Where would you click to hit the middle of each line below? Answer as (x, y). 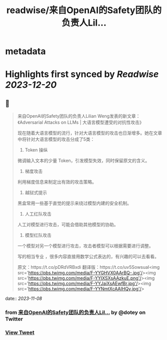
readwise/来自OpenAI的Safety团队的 (84, 10)
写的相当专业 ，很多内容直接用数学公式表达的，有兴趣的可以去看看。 (88, 257)
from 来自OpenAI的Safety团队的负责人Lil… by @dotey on (75, 312)
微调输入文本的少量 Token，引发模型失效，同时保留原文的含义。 (83, 160)
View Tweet (20, 332)
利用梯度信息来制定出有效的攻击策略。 (57, 182)
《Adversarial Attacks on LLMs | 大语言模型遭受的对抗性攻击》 (80, 122)
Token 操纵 (36, 150)
